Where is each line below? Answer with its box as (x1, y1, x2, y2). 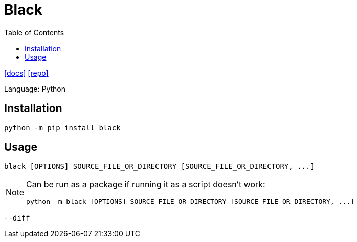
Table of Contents (4, 28, 64, 37)
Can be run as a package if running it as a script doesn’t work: (26, 179, 265, 190)
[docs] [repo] (4, 68, 49, 77)
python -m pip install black (4, 123, 121, 132)
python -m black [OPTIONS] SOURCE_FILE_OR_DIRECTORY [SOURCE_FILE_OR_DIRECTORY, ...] (26, 197, 354, 206)
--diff (4, 214, 30, 223)
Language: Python (4, 84, 66, 93)
